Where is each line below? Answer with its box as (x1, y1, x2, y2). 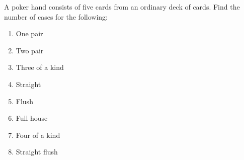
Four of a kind (16, 129, 60, 140)
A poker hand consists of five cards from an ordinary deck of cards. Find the (4, 2, 240, 12)
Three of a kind (16, 62, 64, 72)
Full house (16, 113, 48, 123)
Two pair (16, 45, 44, 55)
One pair (16, 28, 43, 39)
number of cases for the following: (4, 11, 108, 22)
